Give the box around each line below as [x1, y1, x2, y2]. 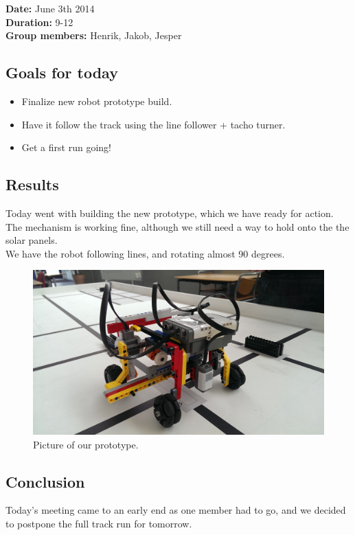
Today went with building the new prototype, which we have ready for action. [5, 205, 334, 220]
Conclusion [5, 470, 85, 492]
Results [5, 174, 59, 195]
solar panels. [5, 233, 58, 247]
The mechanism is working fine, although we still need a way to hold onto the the [5, 219, 350, 234]
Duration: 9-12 [5, 14, 73, 29]
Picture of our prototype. [33, 437, 139, 451]
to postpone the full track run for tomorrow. [5, 516, 192, 531]
